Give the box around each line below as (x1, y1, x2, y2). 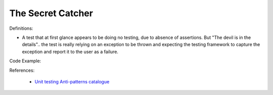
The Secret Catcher (9, 8, 94, 19)
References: (9, 67, 35, 73)
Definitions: (9, 25, 33, 31)
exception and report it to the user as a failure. (22, 49, 119, 55)
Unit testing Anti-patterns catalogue (34, 78, 110, 84)
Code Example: (9, 58, 41, 64)
